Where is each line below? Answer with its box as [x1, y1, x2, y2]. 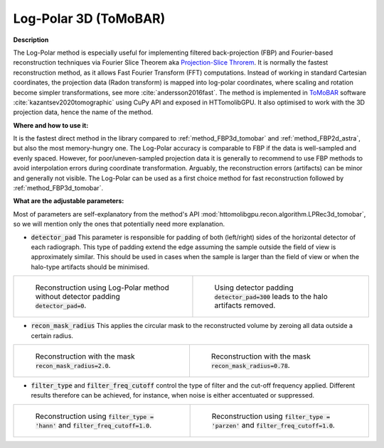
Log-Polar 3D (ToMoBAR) [13, 11, 166, 26]
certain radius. [31, 331, 74, 340]
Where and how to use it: [13, 121, 89, 129]
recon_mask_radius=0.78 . [210, 360, 291, 370]
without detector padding [35, 292, 120, 302]
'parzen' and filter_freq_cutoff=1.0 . [211, 420, 336, 430]
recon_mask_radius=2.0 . [35, 360, 111, 370]
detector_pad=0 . [35, 300, 87, 310]
